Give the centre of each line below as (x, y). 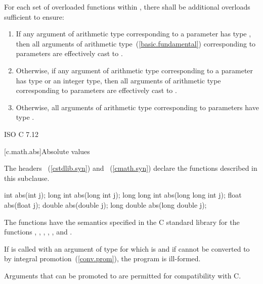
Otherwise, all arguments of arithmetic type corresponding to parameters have (137, 107)
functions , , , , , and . (38, 232)
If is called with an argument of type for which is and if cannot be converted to (127, 248)
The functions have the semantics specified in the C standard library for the (122, 222)
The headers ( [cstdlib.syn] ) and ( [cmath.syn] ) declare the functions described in (131, 168)
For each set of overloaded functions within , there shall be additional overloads (127, 7)
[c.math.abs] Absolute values (47, 151)
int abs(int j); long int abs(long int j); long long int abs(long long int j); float (123, 195)
